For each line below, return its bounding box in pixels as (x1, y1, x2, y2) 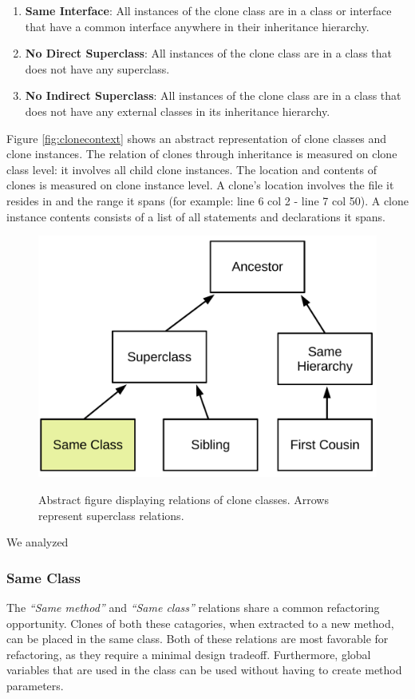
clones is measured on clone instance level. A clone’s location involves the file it (6, 177, 394, 193)
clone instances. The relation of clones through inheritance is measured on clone (6, 145, 397, 162)
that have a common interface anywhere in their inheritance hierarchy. (25, 18, 370, 34)
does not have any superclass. (25, 60, 170, 77)
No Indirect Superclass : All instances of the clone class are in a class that (25, 87, 401, 104)
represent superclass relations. (38, 506, 184, 523)
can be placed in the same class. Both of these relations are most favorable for (6, 630, 389, 647)
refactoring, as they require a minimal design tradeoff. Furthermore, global (6, 645, 371, 662)
